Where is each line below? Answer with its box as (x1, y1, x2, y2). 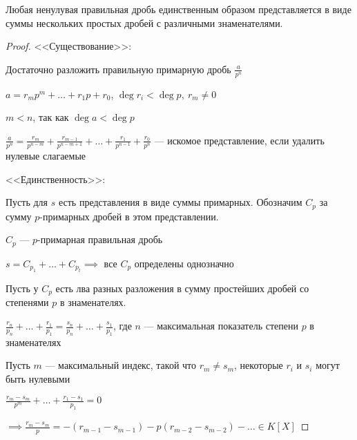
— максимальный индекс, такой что (45, 358, 197, 372)
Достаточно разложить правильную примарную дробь (6, 61, 231, 76)
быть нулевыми (6, 372, 70, 386)
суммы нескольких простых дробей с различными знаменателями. (6, 15, 283, 30)
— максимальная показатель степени (144, 318, 298, 333)
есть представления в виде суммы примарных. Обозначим (58, 195, 302, 209)
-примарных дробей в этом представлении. (39, 209, 219, 223)
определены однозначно (134, 256, 234, 270)
